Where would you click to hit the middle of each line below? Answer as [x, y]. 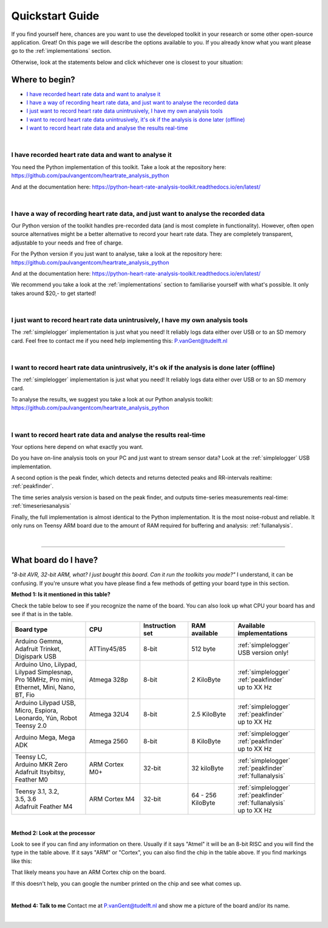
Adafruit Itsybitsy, [40, 772]
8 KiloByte [206, 741]
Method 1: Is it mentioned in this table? [61, 594]
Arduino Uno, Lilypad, [46, 665]
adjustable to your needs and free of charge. [67, 243]
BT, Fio [25, 695]
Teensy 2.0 [31, 725]
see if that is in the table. [42, 614]
